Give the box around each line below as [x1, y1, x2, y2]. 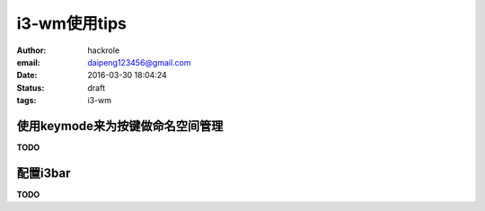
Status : [16, 82, 45, 93]
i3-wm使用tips [16, 13, 128, 33]
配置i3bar [16, 165, 71, 180]
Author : [16, 45, 47, 56]
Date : [16, 70, 38, 81]
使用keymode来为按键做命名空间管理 [16, 118, 224, 134]
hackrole [87, 45, 120, 56]
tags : [16, 95, 37, 106]
